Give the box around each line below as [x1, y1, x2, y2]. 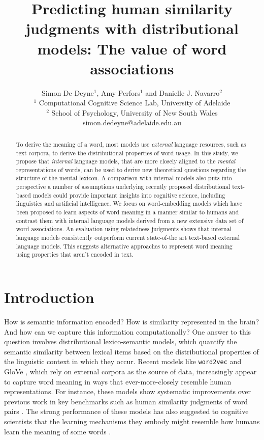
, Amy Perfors [96, 87, 140, 98]
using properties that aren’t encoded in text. [16, 250, 134, 259]
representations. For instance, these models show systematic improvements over [4, 386, 251, 397]
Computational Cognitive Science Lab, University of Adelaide [39, 97, 230, 108]
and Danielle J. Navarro [145, 87, 220, 98]
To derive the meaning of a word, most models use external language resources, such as [16, 140, 246, 148]
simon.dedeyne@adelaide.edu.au [82, 117, 182, 128]
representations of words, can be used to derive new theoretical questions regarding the [16, 165, 246, 174]
